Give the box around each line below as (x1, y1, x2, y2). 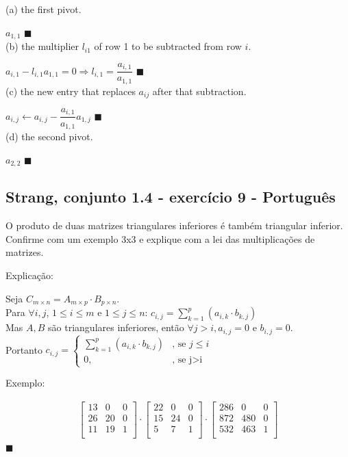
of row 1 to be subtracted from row (94, 39, 242, 53)
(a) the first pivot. (5, 2, 82, 16)
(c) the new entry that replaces (5, 83, 136, 98)
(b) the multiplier (5, 39, 79, 53)
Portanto (5, 342, 42, 356)
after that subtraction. (152, 83, 247, 98)
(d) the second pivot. (5, 129, 93, 143)
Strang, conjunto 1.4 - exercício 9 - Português (5, 186, 336, 207)
